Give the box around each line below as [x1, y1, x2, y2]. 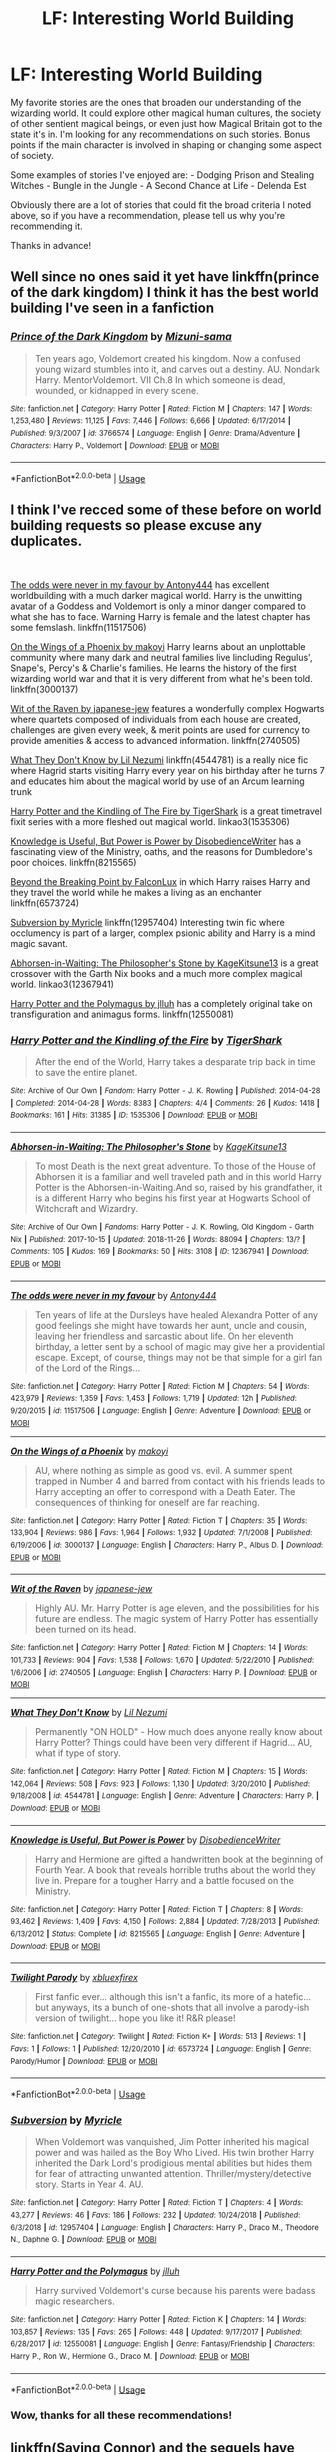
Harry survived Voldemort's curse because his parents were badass [34, 2284, 316, 2296]
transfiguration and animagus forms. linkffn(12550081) [10, 1008, 235, 1020]
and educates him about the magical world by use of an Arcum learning [10, 775, 305, 787]
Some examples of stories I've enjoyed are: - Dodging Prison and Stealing [10, 168, 315, 181]
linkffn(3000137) [10, 683, 79, 695]
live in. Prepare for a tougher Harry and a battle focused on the [34, 1874, 295, 1886]
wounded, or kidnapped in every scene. [34, 384, 199, 396]
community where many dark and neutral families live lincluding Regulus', [10, 651, 313, 663]
